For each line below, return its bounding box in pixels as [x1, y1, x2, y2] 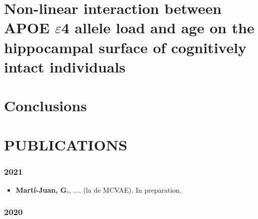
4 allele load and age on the [61, 17, 255, 38]
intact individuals [4, 56, 126, 76]
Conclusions [4, 95, 87, 116]
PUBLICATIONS [4, 134, 128, 154]
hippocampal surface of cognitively [4, 37, 247, 57]
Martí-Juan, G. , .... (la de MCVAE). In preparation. [15, 184, 182, 195]
